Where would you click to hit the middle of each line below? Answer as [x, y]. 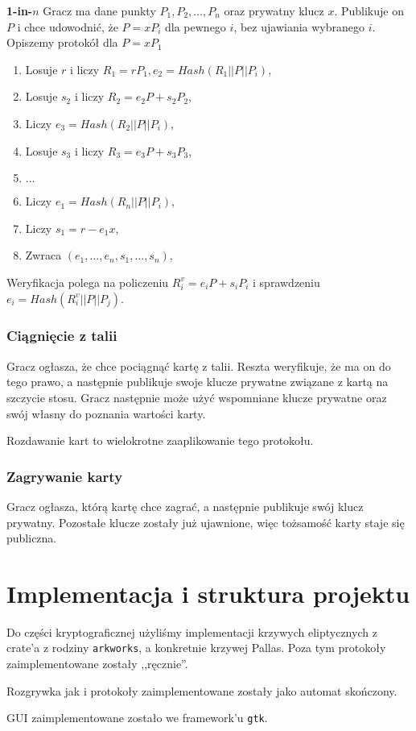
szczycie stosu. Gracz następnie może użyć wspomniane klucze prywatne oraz [197, 397]
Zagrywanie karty [65, 476]
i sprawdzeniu [286, 282]
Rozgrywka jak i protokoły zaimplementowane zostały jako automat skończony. [202, 690]
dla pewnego [196, 26]
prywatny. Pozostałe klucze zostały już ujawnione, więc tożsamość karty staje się [206, 522]
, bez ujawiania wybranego [299, 26]
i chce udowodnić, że [68, 26]
